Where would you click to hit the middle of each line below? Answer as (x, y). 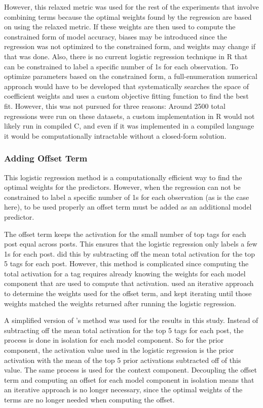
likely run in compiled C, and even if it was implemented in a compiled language (129, 126)
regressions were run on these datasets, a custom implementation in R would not (129, 116)
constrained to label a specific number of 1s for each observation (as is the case (127, 197)
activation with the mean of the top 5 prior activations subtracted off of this (123, 360)
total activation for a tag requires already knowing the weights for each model (125, 273)
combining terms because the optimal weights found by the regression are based (128, 16)
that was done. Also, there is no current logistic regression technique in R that (126, 56)
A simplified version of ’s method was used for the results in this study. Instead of (131, 320)
